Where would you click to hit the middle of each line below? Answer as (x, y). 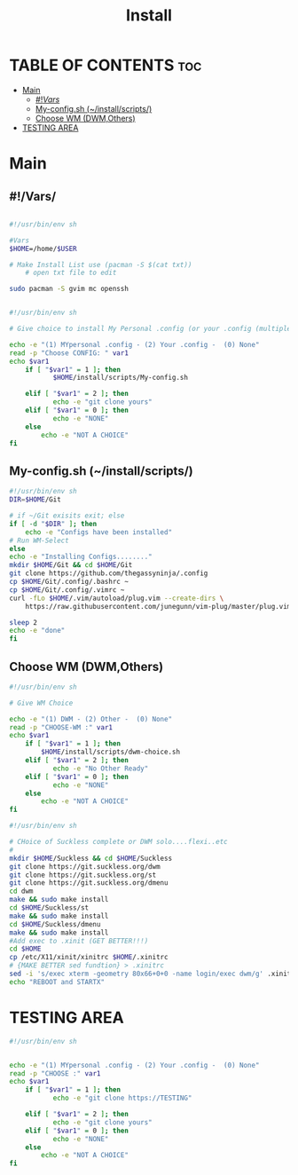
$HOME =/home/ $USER (43, 248)
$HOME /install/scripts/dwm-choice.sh (110, 752)
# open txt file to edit (71, 273)
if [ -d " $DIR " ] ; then (53, 524)
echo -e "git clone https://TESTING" (122, 1098)
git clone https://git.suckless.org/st (83, 875)
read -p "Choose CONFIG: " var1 (69, 353)
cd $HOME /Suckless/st (49, 908)
